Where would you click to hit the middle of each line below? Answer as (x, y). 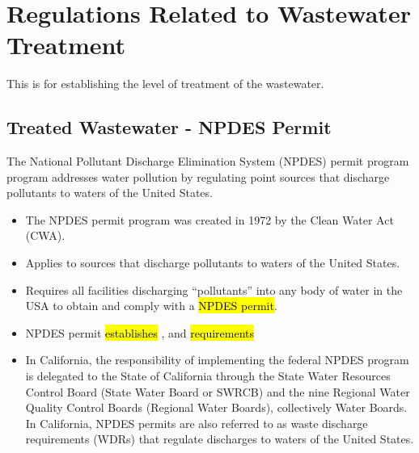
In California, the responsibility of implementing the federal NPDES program (217, 360)
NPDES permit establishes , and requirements (140, 332)
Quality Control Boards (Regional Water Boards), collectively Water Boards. (216, 407)
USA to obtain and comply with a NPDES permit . (151, 306)
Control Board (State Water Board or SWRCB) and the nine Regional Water (218, 391)
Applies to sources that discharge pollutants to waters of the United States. (213, 263)
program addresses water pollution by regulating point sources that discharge (198, 176)
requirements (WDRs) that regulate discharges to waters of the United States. (220, 439)
